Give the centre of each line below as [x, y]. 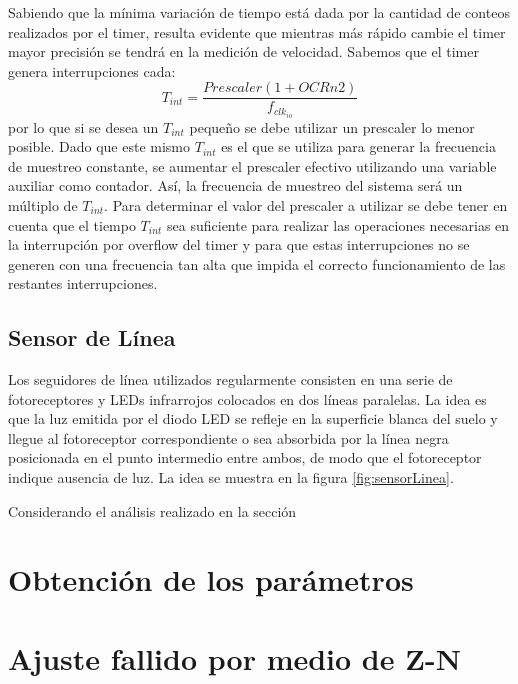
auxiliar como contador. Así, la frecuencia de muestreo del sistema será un [235, 185]
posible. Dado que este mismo [99, 146]
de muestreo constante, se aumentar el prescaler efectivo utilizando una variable [252, 165]
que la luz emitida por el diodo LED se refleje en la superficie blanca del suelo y [253, 418]
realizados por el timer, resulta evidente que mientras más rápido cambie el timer [257, 31]
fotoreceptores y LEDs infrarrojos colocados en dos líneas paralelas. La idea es [247, 398]
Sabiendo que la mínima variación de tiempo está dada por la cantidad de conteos [259, 12]
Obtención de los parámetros [211, 579]
